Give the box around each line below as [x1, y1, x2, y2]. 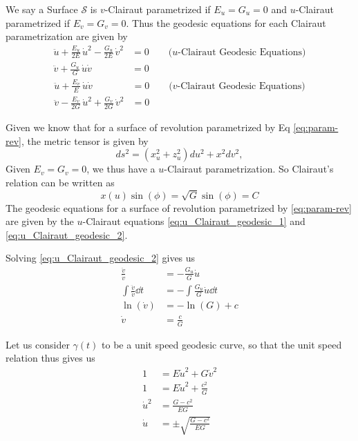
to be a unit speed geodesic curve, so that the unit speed [102, 337, 342, 351]
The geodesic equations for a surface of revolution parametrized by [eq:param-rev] [6, 200, 352, 215]
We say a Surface [6, 2, 78, 16]
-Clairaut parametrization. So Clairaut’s [164, 161, 334, 176]
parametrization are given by [6, 29, 128, 43]
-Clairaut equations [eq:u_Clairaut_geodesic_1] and [82, 214, 305, 228]
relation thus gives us [6, 351, 95, 365]
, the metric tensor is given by [21, 133, 149, 148]
